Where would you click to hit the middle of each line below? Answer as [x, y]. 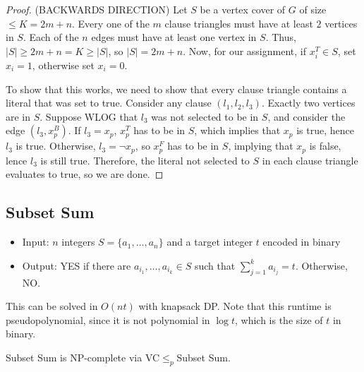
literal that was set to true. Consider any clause [109, 103]
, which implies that [237, 130]
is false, [325, 146]
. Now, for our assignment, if [244, 50]
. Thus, [281, 37]
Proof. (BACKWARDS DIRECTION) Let [97, 9]
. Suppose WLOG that [89, 116]
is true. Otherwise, [56, 146]
